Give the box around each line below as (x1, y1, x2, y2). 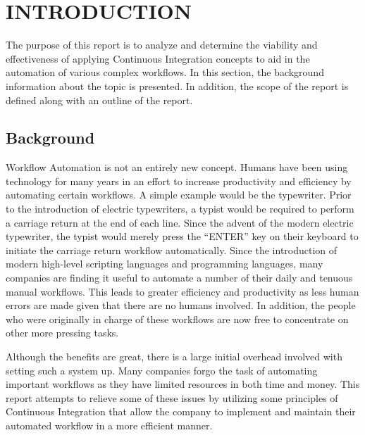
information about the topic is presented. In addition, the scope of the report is (6, 78, 349, 93)
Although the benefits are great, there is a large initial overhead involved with (6, 349, 342, 364)
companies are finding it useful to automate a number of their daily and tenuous (6, 270, 353, 285)
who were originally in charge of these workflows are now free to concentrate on (6, 311, 349, 326)
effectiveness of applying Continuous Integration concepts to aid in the (6, 51, 310, 65)
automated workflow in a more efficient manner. (6, 417, 213, 432)
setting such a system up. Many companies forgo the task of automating (6, 362, 318, 377)
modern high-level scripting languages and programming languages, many (6, 256, 323, 271)
